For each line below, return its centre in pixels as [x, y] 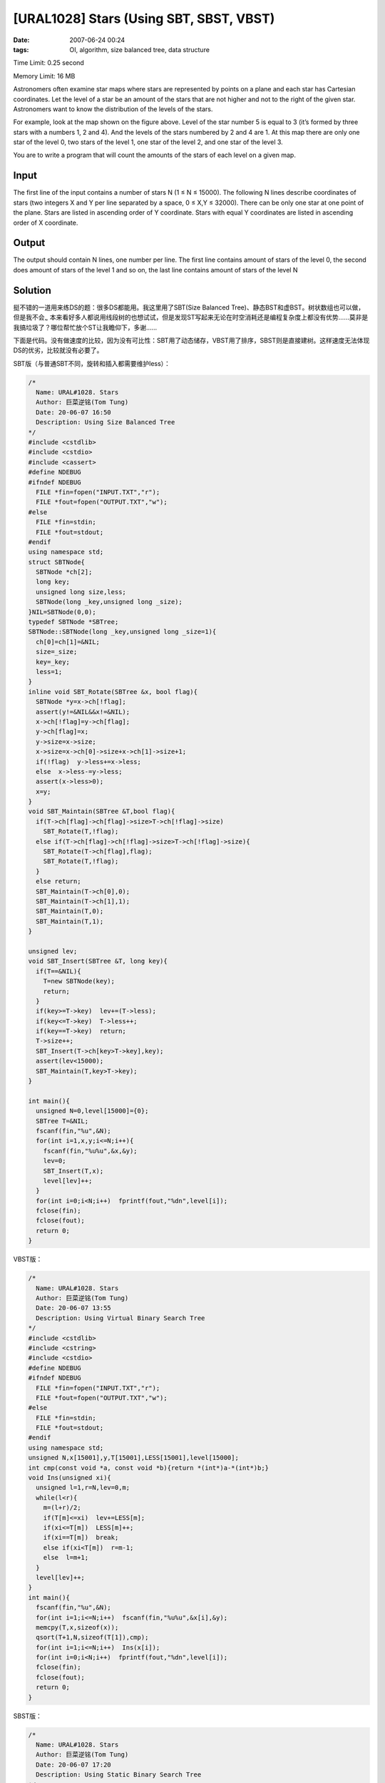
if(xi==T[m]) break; [81, 1538]
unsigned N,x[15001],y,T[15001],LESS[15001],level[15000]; [133, 1458]
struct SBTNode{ [57, 562]
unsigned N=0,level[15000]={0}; [92, 1111]
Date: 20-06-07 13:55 [74, 1308]
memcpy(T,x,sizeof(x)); [77, 1627]
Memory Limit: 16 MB [44, 76]
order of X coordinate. [46, 223]
